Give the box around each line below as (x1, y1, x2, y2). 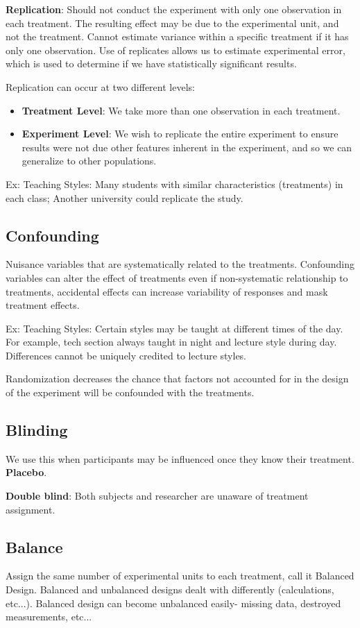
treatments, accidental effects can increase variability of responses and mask (6, 284, 328, 298)
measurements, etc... (6, 609, 92, 624)
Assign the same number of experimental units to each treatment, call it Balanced (6, 568, 354, 583)
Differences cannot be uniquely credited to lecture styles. (6, 348, 247, 362)
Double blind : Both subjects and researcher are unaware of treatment (6, 489, 309, 503)
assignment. (6, 502, 55, 516)
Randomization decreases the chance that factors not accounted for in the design (6, 371, 349, 386)
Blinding (6, 419, 68, 441)
